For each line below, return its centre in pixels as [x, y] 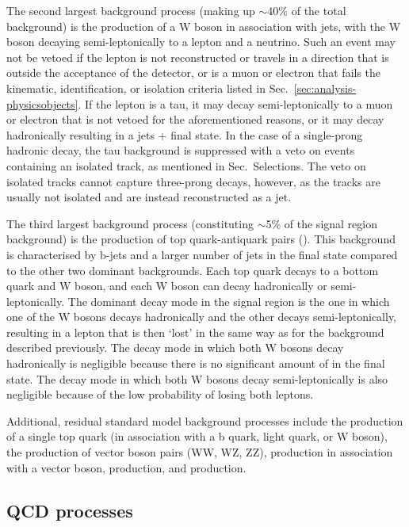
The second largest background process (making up [131, 10]
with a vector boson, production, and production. [126, 467]
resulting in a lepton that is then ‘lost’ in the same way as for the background [195, 332]
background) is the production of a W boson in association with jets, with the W [204, 26]
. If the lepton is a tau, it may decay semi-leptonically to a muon [235, 103]
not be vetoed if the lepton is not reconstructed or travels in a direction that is [198, 57]
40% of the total [307, 10]
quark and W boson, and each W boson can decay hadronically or [167, 286]
